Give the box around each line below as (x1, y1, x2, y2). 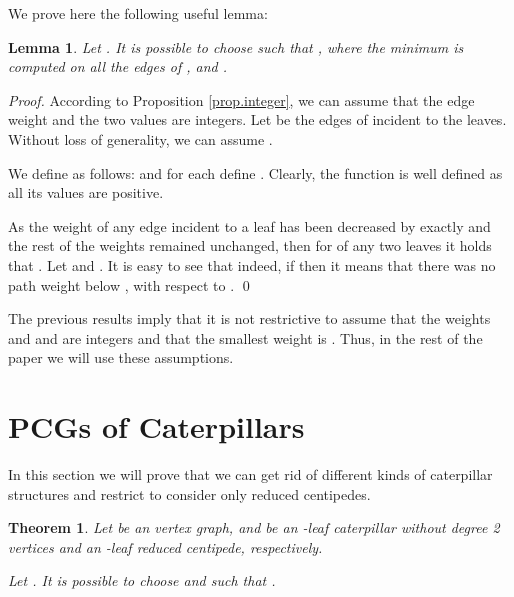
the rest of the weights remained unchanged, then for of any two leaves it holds (8, 235, 492, 256)
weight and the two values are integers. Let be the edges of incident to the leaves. (8, 109, 507, 130)
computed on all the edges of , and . (8, 56, 228, 77)
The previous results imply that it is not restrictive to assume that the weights (8, 308, 491, 329)
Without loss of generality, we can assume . (8, 128, 273, 149)
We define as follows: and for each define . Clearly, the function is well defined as (8, 162, 503, 183)
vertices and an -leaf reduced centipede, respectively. (8, 536, 323, 557)
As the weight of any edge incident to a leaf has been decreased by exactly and (8, 215, 491, 236)
